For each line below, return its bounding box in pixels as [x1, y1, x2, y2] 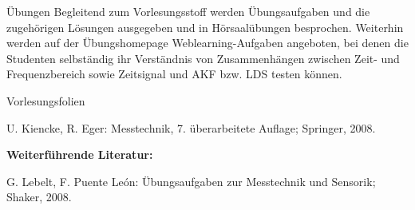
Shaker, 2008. [6, 188, 72, 205]
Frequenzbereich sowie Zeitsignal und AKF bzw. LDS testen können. [6, 65, 342, 82]
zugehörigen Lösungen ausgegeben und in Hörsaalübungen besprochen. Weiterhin [6, 18, 404, 35]
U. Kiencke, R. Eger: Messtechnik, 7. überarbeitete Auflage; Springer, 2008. [6, 119, 376, 136]
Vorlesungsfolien [6, 92, 85, 109]
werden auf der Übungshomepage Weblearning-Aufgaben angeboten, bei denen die [6, 34, 409, 51]
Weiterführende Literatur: [6, 146, 153, 163]
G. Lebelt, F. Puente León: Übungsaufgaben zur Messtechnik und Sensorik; [6, 172, 376, 189]
